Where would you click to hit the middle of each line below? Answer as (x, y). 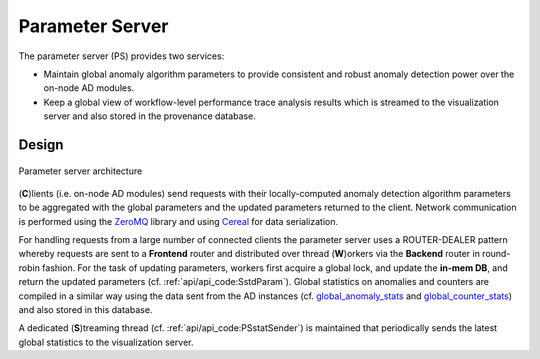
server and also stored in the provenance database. (150, 116)
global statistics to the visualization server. (106, 342)
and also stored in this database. (85, 310)
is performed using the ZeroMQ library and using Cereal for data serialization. (178, 221)
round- (496, 254)
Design (41, 144)
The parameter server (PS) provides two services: (121, 56)
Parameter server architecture (80, 171)
